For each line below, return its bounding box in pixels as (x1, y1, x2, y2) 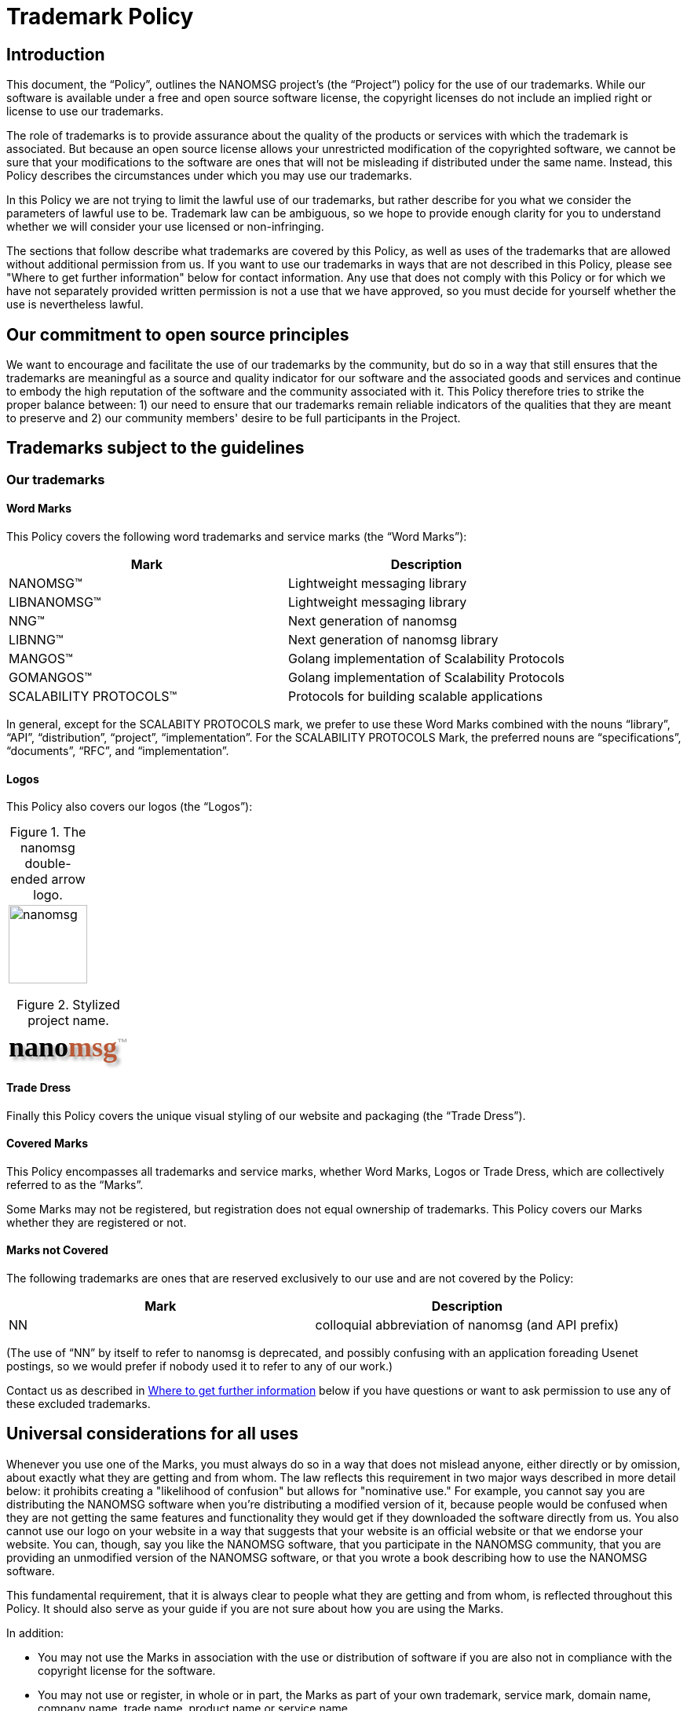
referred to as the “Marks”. (6, 1177, 144, 1191)
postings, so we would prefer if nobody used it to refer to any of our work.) (6, 1359, 393, 1373)
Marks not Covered (6, 1243, 108, 1257)
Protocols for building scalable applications (287, 688, 543, 705)
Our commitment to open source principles (6, 324, 349, 345)
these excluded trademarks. (6, 1396, 151, 1410)
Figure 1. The (9, 824, 86, 841)
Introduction (6, 44, 105, 64)
